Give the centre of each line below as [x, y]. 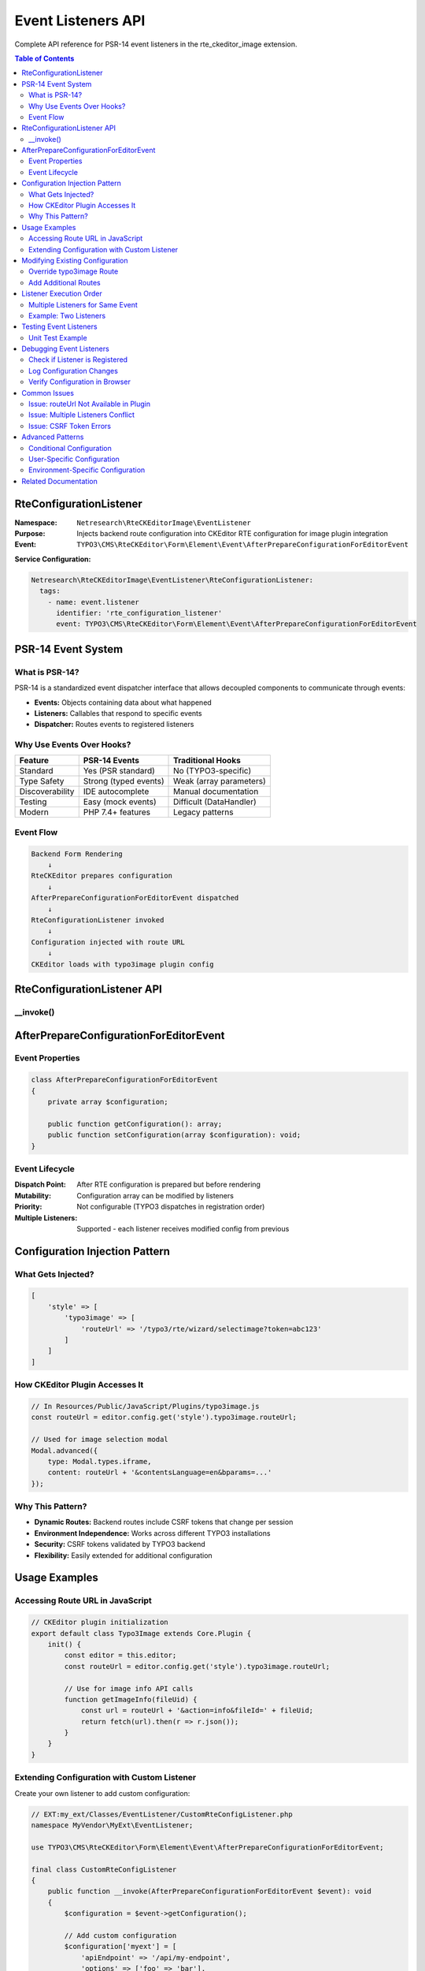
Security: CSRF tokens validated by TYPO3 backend [120, 1544]
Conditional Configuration [70, 448]
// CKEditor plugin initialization [100, 1623]
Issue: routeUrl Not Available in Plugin [90, 404]
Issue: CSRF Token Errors [70, 426]
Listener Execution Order [62, 294]
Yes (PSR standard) [119, 771]
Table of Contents [44, 58]
